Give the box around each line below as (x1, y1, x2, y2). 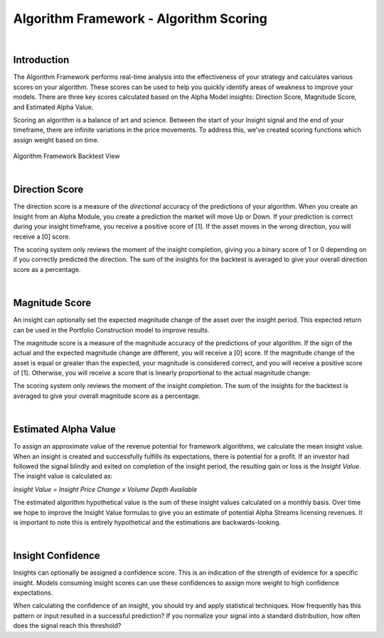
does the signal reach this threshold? (13, 622, 122, 630)
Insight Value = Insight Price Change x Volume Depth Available (13, 485, 198, 493)
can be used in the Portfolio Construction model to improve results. (13, 325, 210, 334)
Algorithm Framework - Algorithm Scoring (13, 11, 268, 26)
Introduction (13, 54, 70, 66)
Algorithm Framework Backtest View (13, 152, 120, 160)
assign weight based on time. (13, 135, 100, 144)
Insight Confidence (13, 550, 100, 562)
